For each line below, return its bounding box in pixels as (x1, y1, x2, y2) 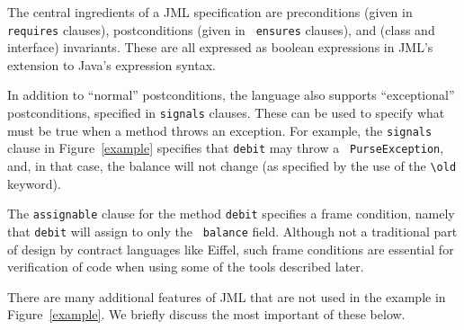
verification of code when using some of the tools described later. (7, 257, 364, 276)
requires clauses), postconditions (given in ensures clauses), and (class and (7, 20, 435, 39)
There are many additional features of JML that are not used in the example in (7, 287, 446, 306)
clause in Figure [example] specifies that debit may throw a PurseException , (7, 138, 444, 157)
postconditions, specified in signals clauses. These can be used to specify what (7, 103, 445, 122)
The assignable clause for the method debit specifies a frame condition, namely (7, 204, 455, 223)
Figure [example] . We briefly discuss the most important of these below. (7, 305, 406, 324)
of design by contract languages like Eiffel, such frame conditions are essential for (7, 239, 454, 258)
